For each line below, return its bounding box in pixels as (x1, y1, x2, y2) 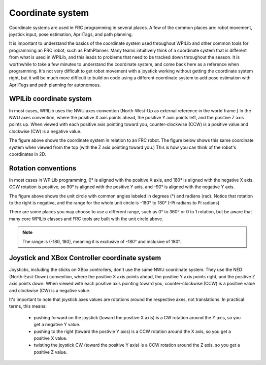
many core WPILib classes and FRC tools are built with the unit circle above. (9, 216, 164, 222)
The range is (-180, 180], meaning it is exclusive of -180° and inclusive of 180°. (22, 238, 181, 244)
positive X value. (33, 335, 67, 341)
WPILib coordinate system (9, 95, 92, 103)
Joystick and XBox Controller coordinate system (9, 254, 161, 262)
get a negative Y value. (33, 322, 81, 328)
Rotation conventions (9, 164, 76, 172)
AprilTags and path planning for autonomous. (9, 82, 101, 88)
